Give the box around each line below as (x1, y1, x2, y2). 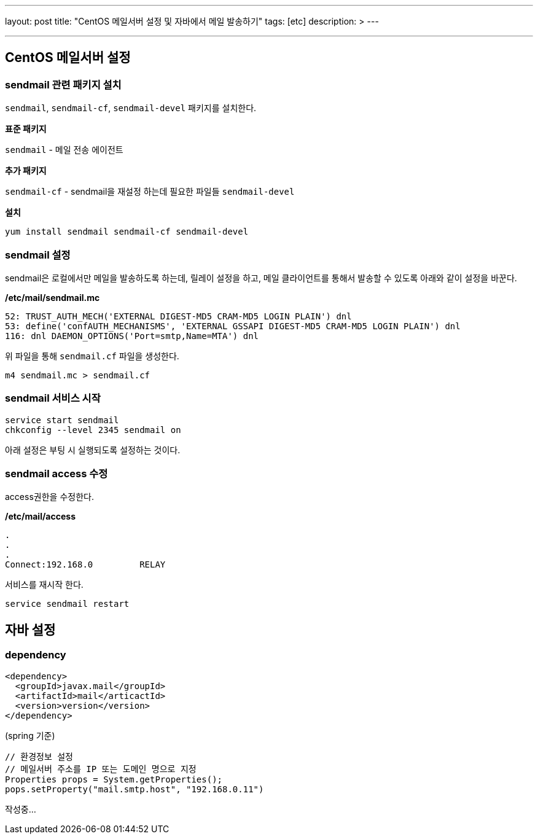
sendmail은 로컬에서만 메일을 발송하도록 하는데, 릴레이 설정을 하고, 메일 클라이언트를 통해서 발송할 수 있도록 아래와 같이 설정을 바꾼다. (5, 272, 517, 283)
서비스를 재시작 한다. (5, 579, 84, 590)
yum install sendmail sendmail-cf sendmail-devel (5, 227, 249, 237)
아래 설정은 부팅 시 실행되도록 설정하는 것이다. (5, 444, 181, 455)
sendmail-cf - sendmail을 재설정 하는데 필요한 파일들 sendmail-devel (5, 186, 295, 197)
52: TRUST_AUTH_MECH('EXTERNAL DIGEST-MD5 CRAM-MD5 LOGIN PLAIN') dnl (5, 311, 352, 321)
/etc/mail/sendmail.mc (5, 292, 100, 303)
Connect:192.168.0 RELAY (5, 560, 166, 570)
